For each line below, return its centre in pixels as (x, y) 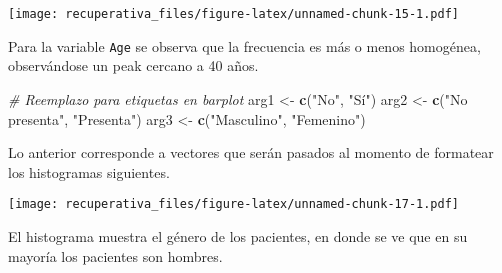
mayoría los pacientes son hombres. (115, 255)
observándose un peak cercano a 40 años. (133, 65)
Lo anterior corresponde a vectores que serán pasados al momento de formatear (251, 152)
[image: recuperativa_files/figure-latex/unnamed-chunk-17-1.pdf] (234, 204)
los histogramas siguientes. (89, 171)
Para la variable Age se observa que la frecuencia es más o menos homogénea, (244, 45)
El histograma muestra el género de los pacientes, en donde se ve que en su (238, 235)
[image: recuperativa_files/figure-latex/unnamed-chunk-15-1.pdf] (234, 14)
